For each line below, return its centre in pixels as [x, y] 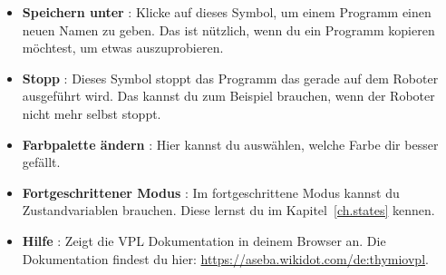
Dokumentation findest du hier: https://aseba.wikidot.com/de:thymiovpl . [225, 258]
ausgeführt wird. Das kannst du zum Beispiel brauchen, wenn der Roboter [228, 96]
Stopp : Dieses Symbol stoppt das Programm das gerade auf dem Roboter [230, 78]
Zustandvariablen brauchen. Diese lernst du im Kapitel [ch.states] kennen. [228, 210]
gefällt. [41, 162]
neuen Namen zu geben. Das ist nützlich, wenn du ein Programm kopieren [228, 29]
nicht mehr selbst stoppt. [92, 113]
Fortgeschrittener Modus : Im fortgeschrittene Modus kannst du [211, 192]
